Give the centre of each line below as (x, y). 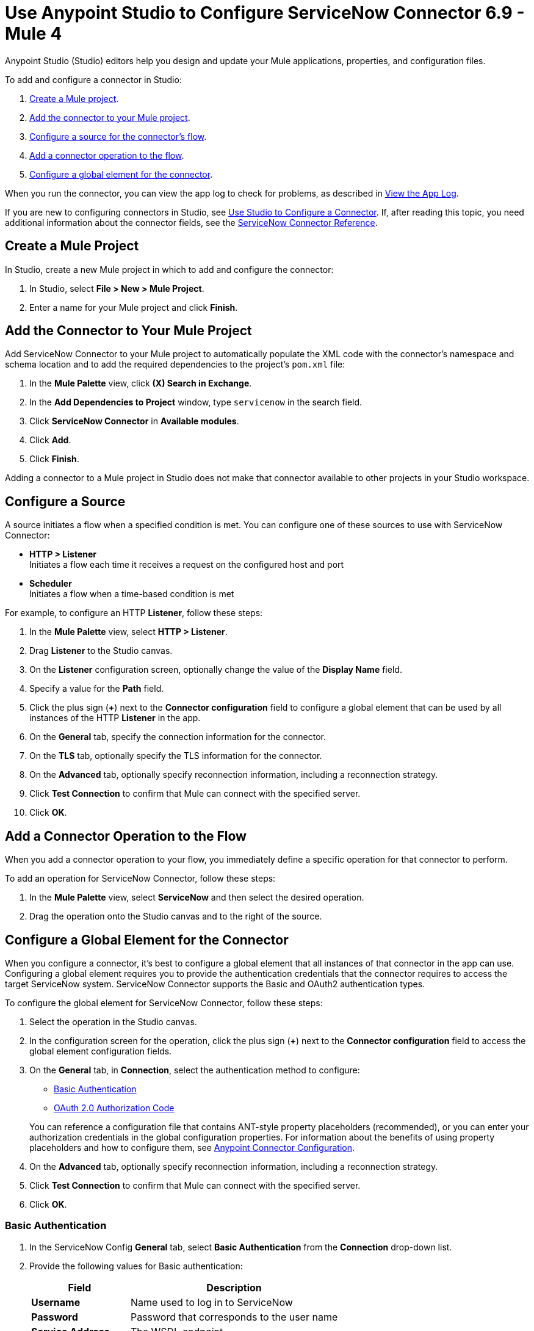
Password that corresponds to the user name (234, 1317)
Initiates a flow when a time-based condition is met (132, 594)
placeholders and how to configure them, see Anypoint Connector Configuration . (192, 1147)
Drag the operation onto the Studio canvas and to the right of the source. (176, 916)
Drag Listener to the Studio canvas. (101, 651)
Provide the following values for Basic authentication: (136, 1266)
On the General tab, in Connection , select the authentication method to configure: (195, 1070)
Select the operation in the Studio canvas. (113, 1021)
